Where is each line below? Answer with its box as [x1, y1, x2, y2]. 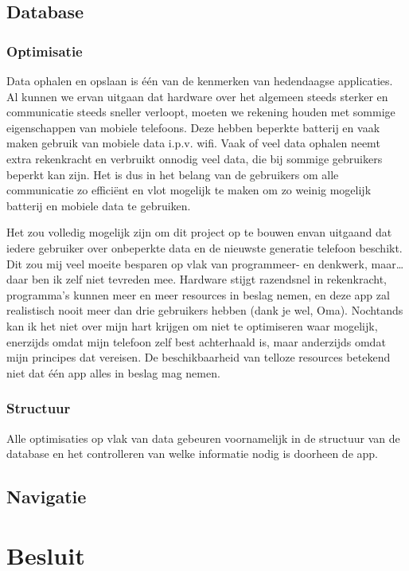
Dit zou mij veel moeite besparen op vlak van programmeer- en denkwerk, [6, 255, 368, 272]
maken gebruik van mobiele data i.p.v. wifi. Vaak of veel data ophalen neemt [6, 135, 380, 151]
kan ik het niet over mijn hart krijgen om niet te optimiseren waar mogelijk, [6, 317, 378, 334]
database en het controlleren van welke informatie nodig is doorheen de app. [6, 445, 378, 462]
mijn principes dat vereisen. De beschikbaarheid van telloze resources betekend [6, 349, 391, 366]
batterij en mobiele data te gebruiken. [6, 197, 191, 213]
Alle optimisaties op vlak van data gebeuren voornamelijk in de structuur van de [6, 429, 400, 446]
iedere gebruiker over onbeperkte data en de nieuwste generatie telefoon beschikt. [6, 239, 403, 256]
